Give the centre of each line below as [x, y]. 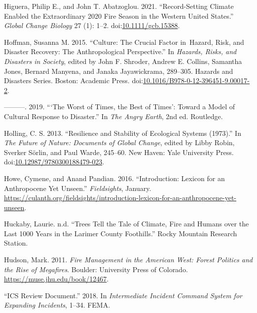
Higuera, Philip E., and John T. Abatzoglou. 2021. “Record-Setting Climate [119, 6]
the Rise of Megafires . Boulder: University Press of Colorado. [96, 269]
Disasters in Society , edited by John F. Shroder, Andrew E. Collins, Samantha [123, 61]
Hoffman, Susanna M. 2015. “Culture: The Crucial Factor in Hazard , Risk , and [124, 42]
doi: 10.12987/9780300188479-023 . [54, 162]
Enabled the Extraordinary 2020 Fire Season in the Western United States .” [119, 16]
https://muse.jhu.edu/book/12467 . [56, 279]
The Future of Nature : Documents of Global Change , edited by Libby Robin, [119, 142]
